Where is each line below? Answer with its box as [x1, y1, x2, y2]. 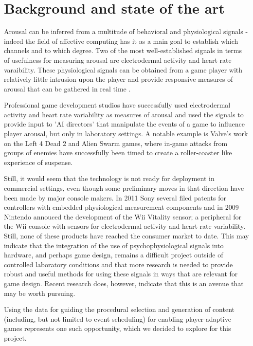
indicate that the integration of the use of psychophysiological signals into [4, 240, 224, 250]
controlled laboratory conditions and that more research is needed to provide [4, 259, 233, 269]
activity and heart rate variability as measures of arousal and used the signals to [4, 109, 244, 119]
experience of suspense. [4, 157, 73, 167]
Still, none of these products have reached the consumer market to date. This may [4, 231, 249, 240]
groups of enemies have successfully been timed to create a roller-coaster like [4, 147, 232, 158]
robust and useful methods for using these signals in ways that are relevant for [4, 269, 238, 279]
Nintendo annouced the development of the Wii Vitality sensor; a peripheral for [4, 211, 242, 221]
